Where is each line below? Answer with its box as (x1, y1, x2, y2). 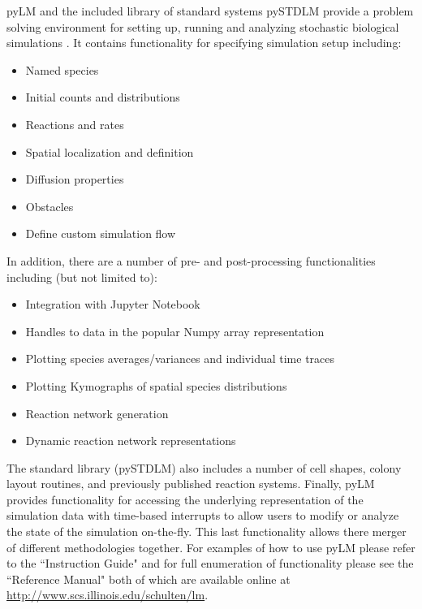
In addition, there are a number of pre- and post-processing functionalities (6, 252, 376, 269)
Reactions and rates (25, 115, 124, 132)
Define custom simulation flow (25, 225, 176, 242)
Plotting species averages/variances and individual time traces (25, 350, 335, 367)
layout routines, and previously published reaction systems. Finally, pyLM (6, 475, 375, 492)
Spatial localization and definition (25, 143, 194, 160)
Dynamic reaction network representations (25, 432, 236, 449)
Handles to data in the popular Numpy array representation (25, 322, 325, 339)
